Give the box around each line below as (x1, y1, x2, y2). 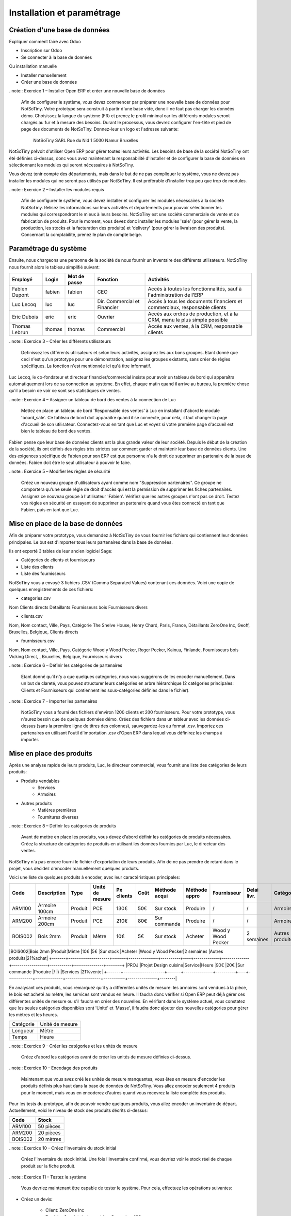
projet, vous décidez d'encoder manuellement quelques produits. (9, 865, 140, 871)
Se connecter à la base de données (21, 54, 92, 60)
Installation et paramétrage (9, 7, 121, 18)
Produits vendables (21, 778, 60, 784)
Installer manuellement (21, 72, 67, 78)
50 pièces (38, 1123, 61, 1129)
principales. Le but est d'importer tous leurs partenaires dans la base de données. (9, 539, 173, 545)
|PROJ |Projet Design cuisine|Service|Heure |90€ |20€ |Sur (126, 962, 244, 968)
